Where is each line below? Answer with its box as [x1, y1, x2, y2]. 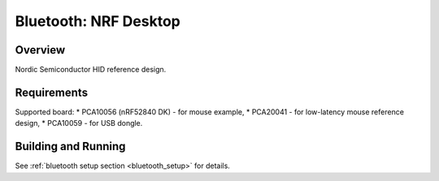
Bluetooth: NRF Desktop [15, 12, 180, 30]
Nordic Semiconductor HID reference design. [15, 65, 167, 75]
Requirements [15, 85, 89, 99]
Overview [15, 43, 66, 57]
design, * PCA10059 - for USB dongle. [15, 119, 143, 128]
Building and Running [15, 140, 126, 153]
